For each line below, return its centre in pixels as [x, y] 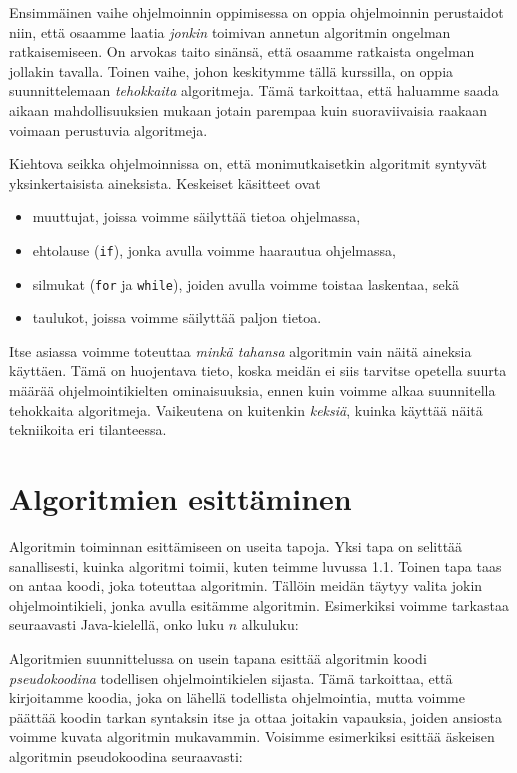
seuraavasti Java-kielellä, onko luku [117, 624]
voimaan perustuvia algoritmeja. [108, 129]
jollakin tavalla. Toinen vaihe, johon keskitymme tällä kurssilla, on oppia [231, 70]
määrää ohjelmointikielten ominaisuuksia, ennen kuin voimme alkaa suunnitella [252, 390]
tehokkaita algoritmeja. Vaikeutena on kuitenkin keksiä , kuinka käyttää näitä [246, 409]
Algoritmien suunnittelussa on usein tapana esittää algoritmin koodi [218, 657]
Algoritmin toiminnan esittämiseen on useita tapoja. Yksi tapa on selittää [236, 545]
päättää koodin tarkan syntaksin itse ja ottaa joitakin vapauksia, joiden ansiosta [255, 716]
